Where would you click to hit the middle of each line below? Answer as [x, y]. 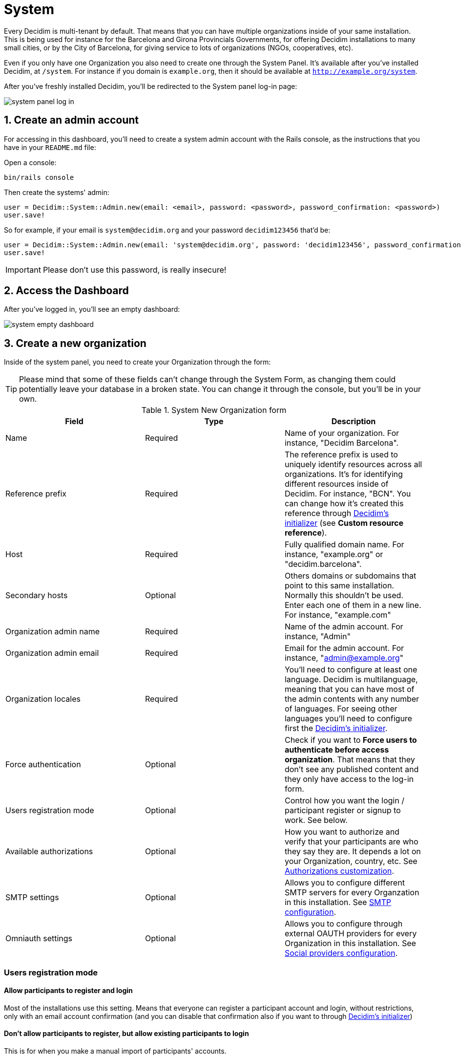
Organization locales [43, 699]
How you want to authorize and [342, 832]
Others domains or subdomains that [350, 576]
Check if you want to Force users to [351, 740]
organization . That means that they [350, 760]
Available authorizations [49, 852]
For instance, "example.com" [338, 615]
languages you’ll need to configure [348, 719]
